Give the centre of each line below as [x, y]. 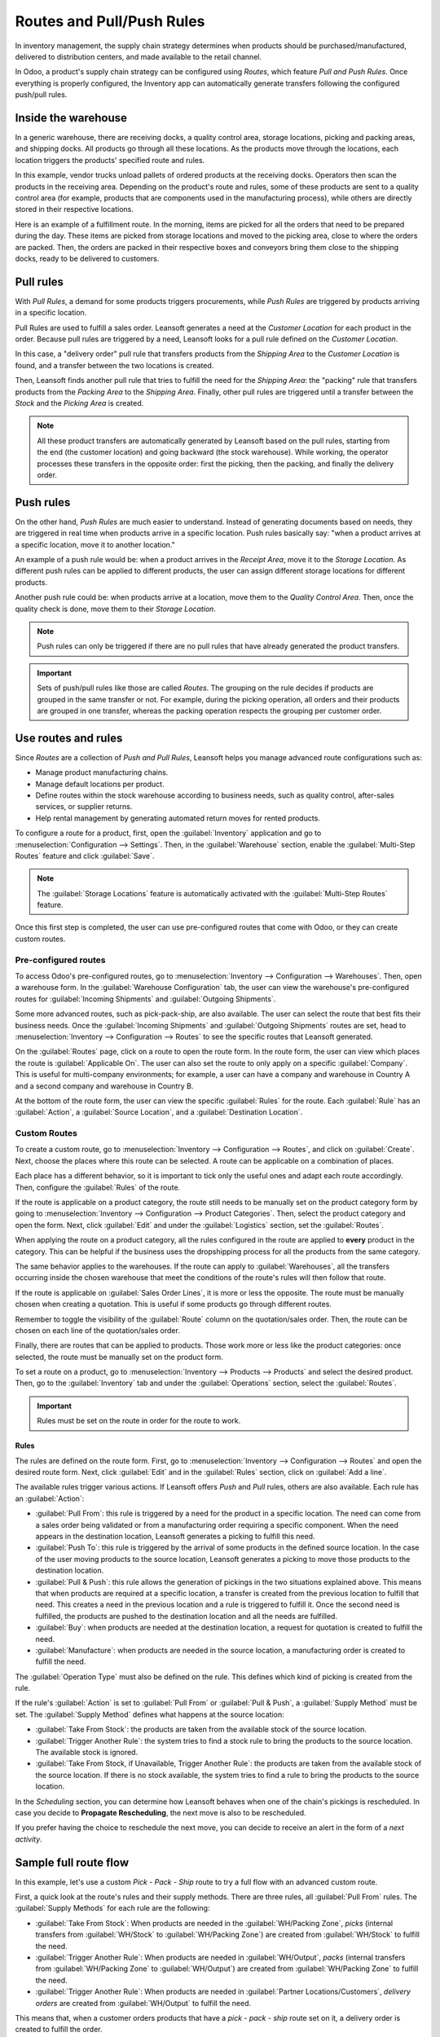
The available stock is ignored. [87, 1753]
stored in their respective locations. [74, 209]
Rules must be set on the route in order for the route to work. [139, 1421]
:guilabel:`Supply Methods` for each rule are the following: [112, 1908]
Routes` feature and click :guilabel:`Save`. [85, 856]
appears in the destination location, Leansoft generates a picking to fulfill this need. [175, 1536]
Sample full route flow [72, 1862]
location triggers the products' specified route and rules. [110, 160]
